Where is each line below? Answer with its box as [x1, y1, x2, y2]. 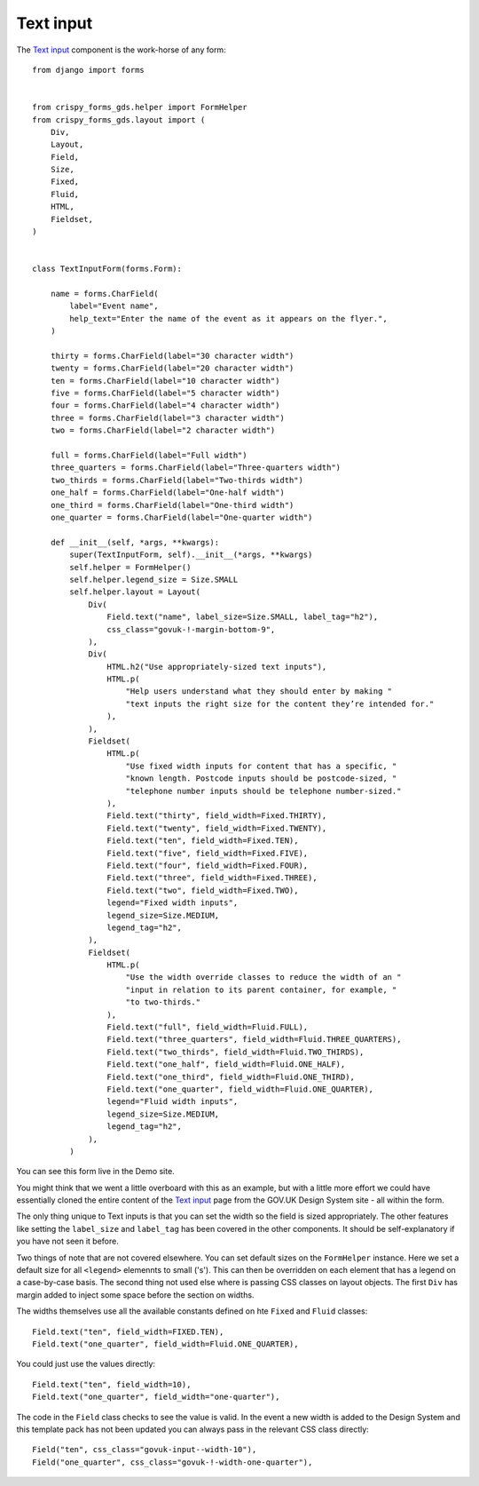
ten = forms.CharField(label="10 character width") [50, 376, 280, 385]
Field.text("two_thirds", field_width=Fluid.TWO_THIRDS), [106, 1046, 365, 1057]
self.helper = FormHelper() [69, 562, 192, 572]
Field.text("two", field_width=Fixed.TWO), [106, 885, 299, 895]
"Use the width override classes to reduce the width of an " [125, 973, 402, 982]
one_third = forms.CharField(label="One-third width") [50, 500, 294, 510]
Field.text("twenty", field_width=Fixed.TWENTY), [106, 822, 327, 833]
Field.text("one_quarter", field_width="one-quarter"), [32, 1392, 280, 1403]
